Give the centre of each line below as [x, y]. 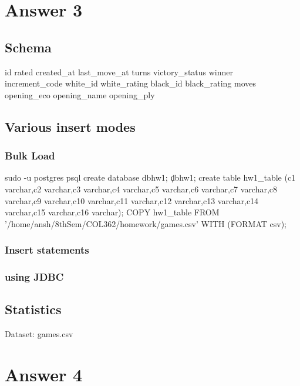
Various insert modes [70, 126]
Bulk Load [30, 156]
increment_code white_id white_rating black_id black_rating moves [130, 83]
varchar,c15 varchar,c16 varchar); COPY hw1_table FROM [112, 212]
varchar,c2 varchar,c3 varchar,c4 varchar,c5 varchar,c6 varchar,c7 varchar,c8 [141, 189]
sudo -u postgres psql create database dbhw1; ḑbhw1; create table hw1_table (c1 [150, 177]
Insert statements [47, 250]
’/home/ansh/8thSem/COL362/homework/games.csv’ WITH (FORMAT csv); [146, 223]
